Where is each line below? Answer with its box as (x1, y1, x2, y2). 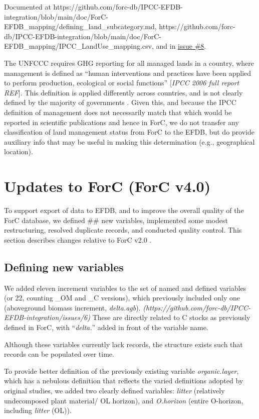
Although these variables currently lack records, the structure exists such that (4, 339, 243, 349)
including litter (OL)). (4, 405, 72, 415)
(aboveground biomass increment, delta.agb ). (4, 302, 141, 312)
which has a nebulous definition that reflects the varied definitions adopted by (4, 375, 243, 386)
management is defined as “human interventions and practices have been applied (4, 67, 251, 78)
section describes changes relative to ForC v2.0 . (4, 234, 152, 245)
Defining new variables (4, 259, 124, 274)
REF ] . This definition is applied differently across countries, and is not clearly (4, 87, 243, 97)
